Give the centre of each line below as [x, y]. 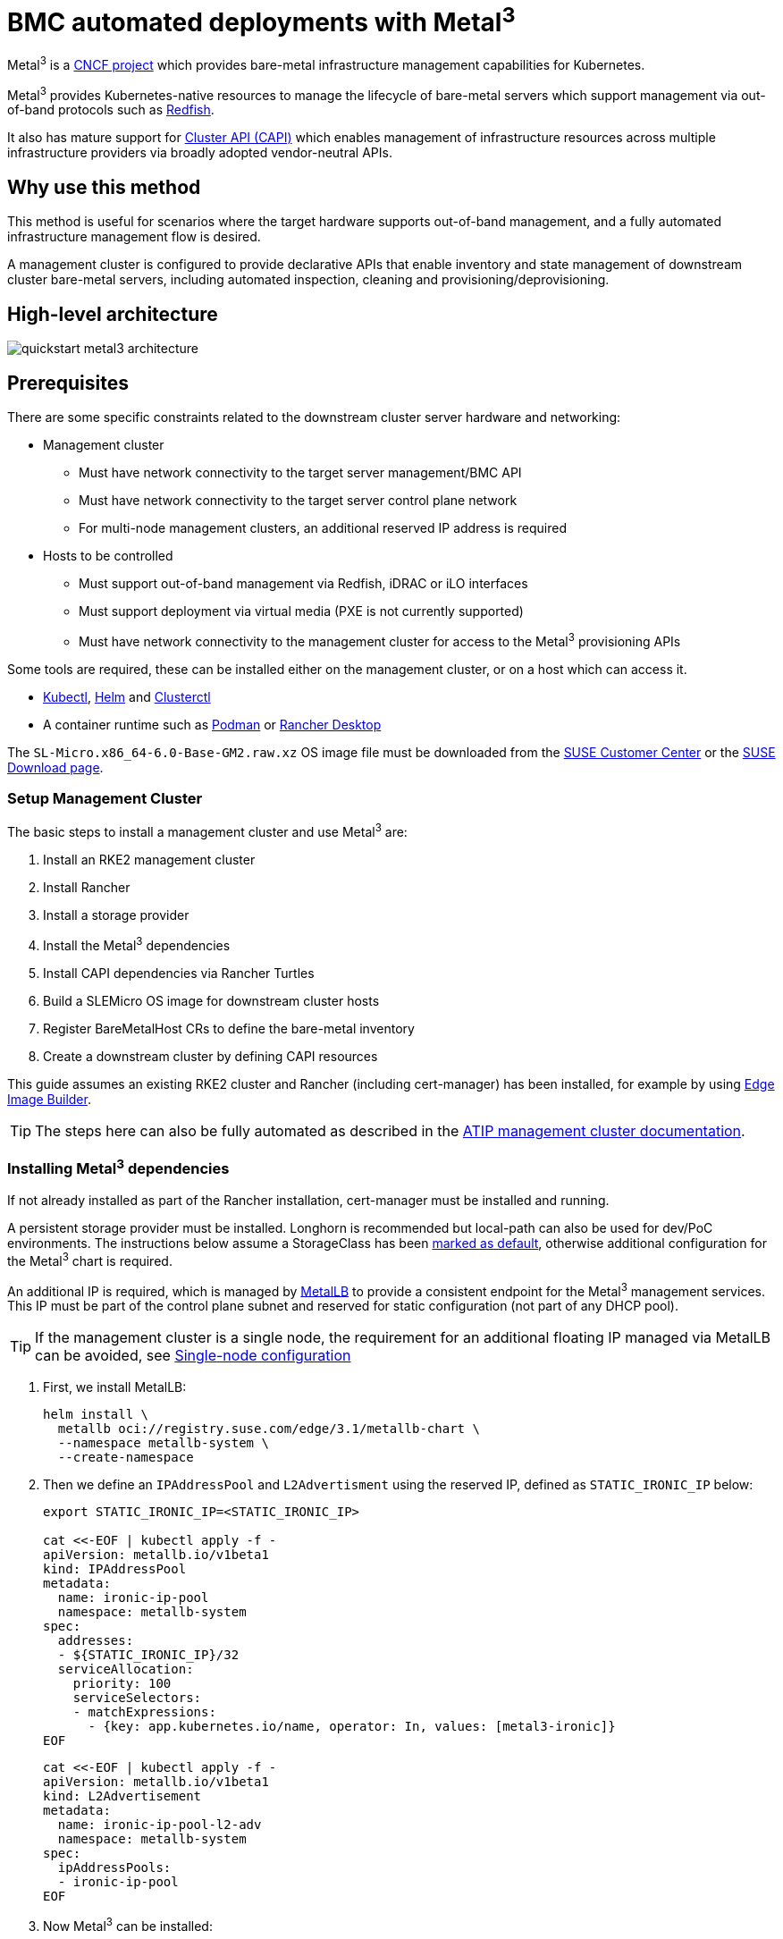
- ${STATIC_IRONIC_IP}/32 [148, 1655]
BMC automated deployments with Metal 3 [261, 20]
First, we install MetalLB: [115, 1387]
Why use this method [104, 187]
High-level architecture [113, 314]
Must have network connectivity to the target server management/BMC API [300, 472]
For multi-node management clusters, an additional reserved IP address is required [323, 527]
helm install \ [96, 1415]
